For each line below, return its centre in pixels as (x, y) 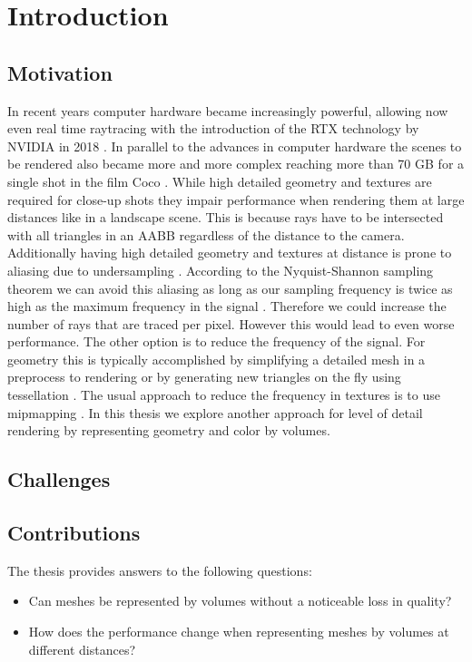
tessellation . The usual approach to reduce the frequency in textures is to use (224, 395)
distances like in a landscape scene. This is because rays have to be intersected (226, 217)
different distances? (82, 649)
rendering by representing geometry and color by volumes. (169, 430)
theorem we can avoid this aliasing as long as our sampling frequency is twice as (230, 288)
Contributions (74, 533)
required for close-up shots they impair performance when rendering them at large (236, 199)
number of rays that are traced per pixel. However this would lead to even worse (231, 323)
